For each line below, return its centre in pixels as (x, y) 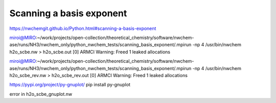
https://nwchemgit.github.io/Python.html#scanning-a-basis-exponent (83, 28)
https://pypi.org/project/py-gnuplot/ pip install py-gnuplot (70, 85)
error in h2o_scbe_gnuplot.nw (41, 94)
